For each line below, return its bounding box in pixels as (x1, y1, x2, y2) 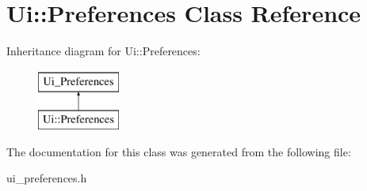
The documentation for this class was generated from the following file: (6, 143, 351, 159)
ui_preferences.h (6, 170, 87, 186)
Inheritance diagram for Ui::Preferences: (6, 43, 201, 59)
